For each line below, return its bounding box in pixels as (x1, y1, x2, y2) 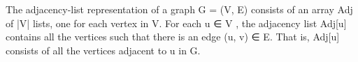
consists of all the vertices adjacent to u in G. (6, 42, 201, 57)
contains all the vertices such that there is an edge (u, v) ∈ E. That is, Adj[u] (6, 29, 340, 44)
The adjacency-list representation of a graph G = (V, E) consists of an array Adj (6, 2, 353, 16)
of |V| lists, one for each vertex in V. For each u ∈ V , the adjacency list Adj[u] (6, 15, 347, 30)
